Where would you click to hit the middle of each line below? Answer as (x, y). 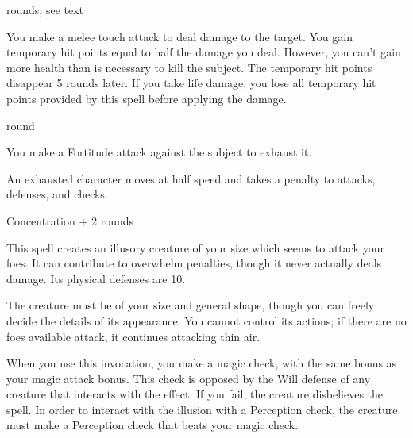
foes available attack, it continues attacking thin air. (133, 336)
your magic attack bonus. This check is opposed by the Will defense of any (189, 378)
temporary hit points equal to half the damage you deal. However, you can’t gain (204, 52)
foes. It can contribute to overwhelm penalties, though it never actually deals (194, 263)
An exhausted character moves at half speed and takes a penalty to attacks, (191, 178)
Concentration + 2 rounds (70, 220)
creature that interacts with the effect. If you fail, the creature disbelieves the (195, 394)
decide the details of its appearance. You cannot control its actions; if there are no (206, 320)
